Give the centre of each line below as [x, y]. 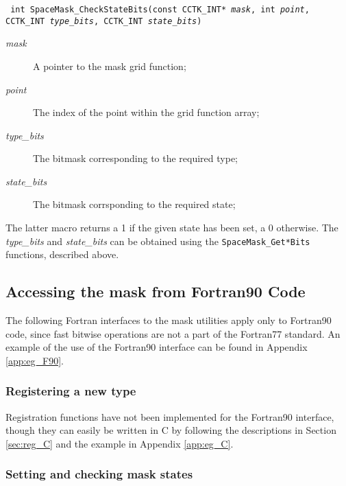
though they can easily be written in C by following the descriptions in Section [171, 430]
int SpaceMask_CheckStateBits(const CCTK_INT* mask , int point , [160, 10]
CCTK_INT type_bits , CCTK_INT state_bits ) [104, 21]
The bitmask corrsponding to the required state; [134, 204]
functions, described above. [62, 254]
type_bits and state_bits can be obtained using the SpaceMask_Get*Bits [158, 241]
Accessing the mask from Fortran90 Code [156, 291]
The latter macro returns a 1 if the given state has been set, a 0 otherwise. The [172, 228]
